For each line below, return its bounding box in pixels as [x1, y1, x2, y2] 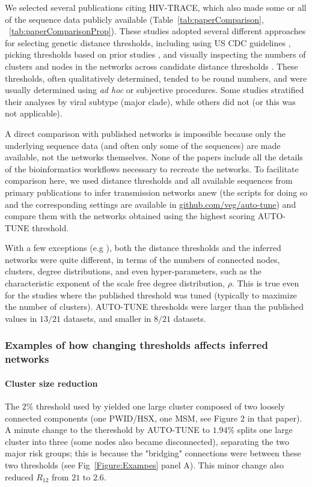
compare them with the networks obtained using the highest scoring [5, 210, 255, 222]
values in [5, 312, 37, 324]
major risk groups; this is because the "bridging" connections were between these [5, 447, 301, 459]
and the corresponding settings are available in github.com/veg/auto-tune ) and [5, 198, 296, 210]
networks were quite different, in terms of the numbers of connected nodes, [5, 253, 280, 265]
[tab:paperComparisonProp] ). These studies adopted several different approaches [9, 25, 306, 37]
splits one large [237, 423, 293, 436]
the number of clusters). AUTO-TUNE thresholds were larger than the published [5, 300, 304, 313]
